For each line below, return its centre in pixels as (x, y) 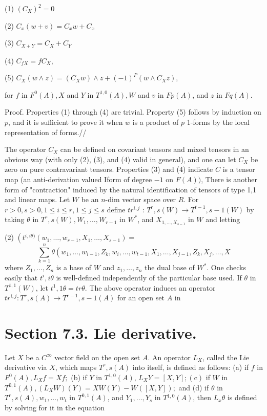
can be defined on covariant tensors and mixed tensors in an (155, 149)
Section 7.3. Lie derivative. (101, 332)
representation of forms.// (46, 132)
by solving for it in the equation (55, 407)
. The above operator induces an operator (150, 287)
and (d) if (194, 387)
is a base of (74, 267)
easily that (21, 277)
